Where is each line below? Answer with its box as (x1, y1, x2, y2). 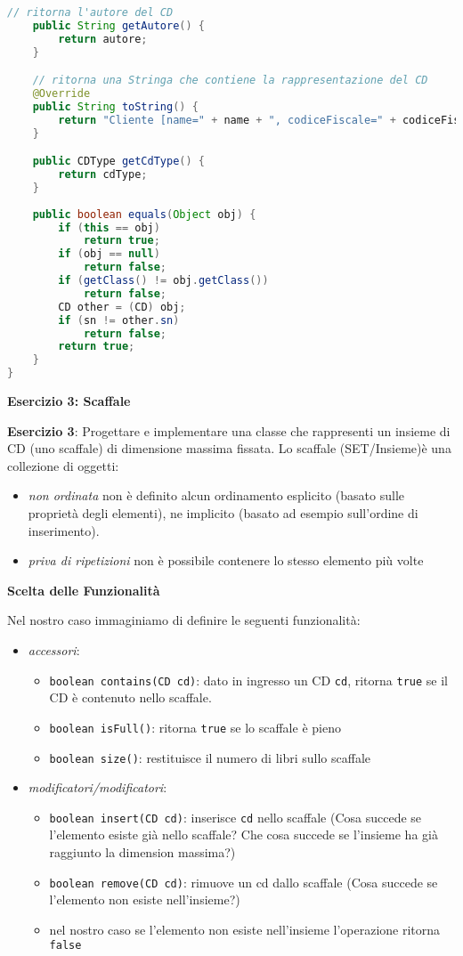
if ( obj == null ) (58, 247, 160, 261)
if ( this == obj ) (58, 221, 160, 234)
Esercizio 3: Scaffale (7, 392, 131, 410)
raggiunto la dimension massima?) (49, 843, 236, 861)
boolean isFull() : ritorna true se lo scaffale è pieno (49, 717, 341, 736)
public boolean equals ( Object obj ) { (32, 207, 256, 221)
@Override (32, 87, 91, 101)
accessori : (28, 641, 80, 659)
